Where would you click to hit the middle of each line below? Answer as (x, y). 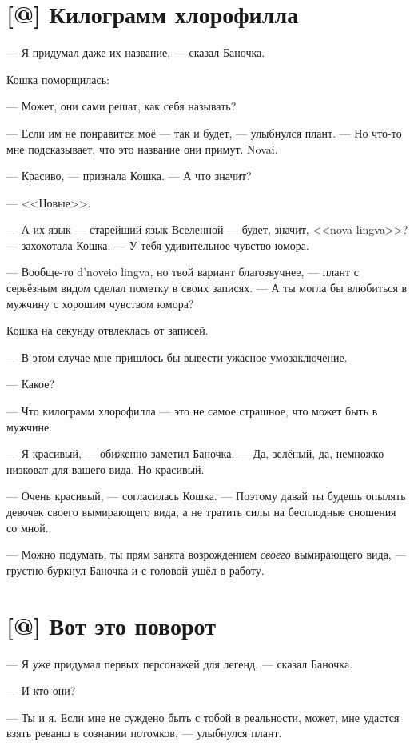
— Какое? (31, 384)
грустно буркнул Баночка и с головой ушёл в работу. (135, 570)
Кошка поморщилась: (58, 79)
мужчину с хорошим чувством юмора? (100, 303)
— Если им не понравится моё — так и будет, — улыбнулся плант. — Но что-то (204, 132)
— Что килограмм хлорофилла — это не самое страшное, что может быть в (192, 411)
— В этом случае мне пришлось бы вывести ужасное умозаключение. (177, 357)
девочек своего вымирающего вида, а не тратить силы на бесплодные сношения (201, 511)
